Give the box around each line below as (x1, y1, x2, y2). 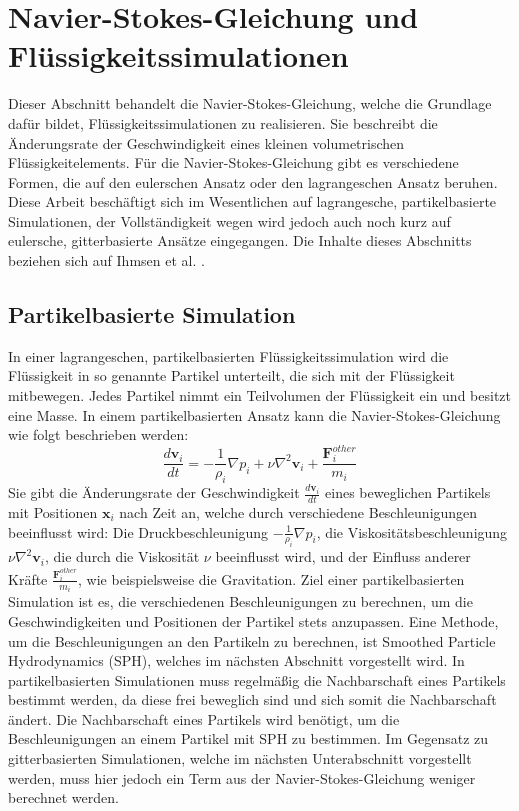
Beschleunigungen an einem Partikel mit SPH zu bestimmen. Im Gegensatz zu (8, 728, 489, 749)
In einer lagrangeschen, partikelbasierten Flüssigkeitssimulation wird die (8, 345, 449, 366)
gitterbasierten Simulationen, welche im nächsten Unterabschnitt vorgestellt (8, 748, 472, 769)
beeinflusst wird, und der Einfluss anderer (215, 546, 471, 567)
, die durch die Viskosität (44, 546, 200, 567)
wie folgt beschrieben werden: (8, 424, 189, 445)
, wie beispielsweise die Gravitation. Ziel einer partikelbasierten (78, 568, 465, 589)
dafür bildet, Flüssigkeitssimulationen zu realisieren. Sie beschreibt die (8, 112, 438, 133)
